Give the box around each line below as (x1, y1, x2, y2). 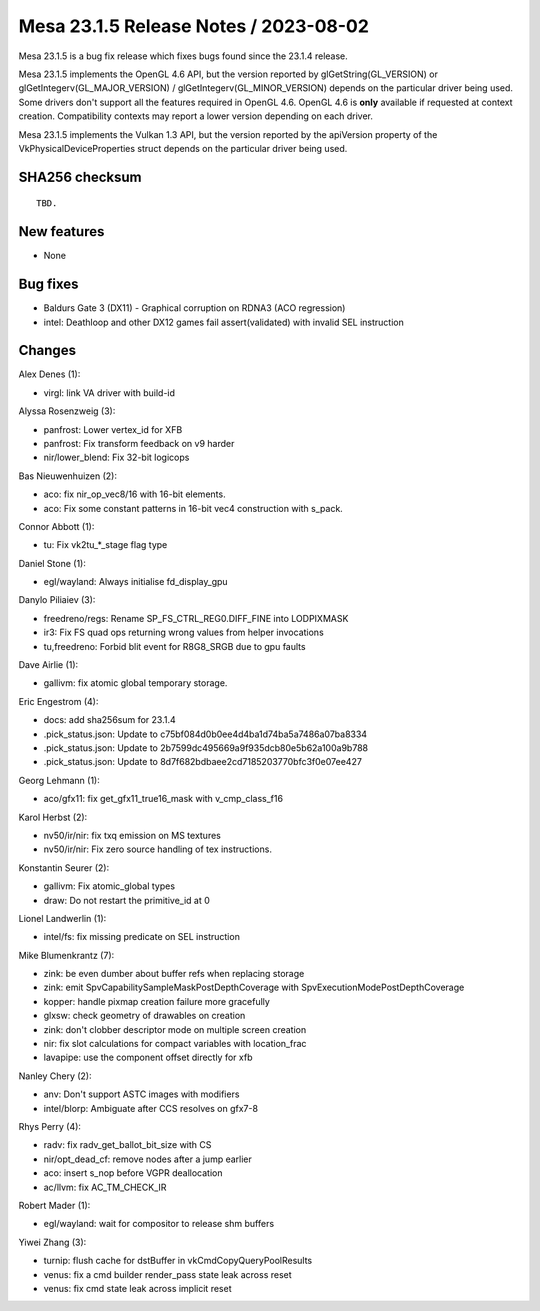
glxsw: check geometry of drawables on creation (43, 1010, 246, 1022)
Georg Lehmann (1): (18, 774, 100, 786)
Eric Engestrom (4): (18, 695, 99, 707)
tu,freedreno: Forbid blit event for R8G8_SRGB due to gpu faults (43, 640, 306, 652)
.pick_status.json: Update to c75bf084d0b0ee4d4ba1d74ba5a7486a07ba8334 (43, 728, 368, 740)
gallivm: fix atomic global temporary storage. (43, 677, 228, 689)
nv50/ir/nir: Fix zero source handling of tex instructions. (43, 843, 272, 855)
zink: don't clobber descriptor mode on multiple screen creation (43, 1023, 307, 1035)
